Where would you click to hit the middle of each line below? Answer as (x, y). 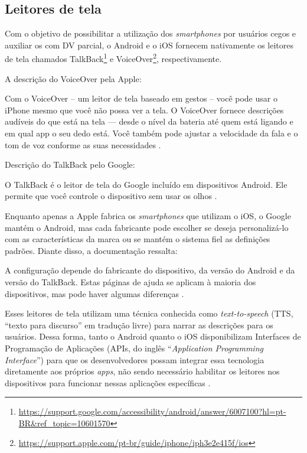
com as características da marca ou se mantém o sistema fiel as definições (138, 239)
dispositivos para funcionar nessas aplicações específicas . (108, 382)
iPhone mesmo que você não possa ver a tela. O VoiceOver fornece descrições (144, 110)
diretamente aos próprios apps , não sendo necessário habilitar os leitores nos (142, 371)
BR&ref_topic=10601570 (64, 423)
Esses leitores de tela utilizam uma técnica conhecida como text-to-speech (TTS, (149, 313)
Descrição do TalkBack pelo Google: (70, 164)
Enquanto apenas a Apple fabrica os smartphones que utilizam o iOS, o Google (148, 215)
